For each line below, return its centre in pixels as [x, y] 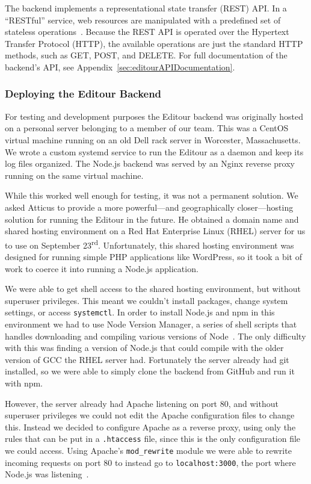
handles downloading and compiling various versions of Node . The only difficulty [155, 336]
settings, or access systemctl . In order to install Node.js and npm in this [140, 312]
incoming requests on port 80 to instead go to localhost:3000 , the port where [150, 462]
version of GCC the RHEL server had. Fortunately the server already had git [147, 359]
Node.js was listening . [47, 474]
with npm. [24, 383]
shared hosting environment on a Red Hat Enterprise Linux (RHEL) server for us [155, 231]
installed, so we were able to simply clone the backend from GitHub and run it [150, 371]
